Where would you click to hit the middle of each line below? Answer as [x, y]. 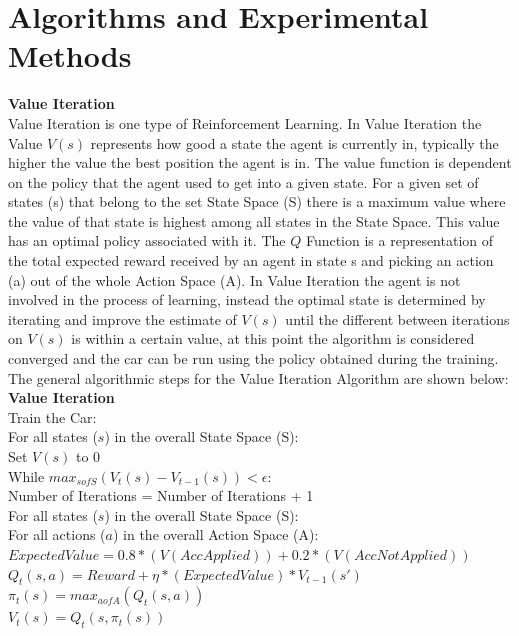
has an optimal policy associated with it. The [147, 240]
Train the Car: [52, 416]
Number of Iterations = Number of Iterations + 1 [161, 495]
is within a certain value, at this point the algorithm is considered [273, 338]
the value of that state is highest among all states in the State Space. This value [254, 220]
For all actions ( [57, 534]
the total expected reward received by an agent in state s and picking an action [251, 260]
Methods [70, 55]
